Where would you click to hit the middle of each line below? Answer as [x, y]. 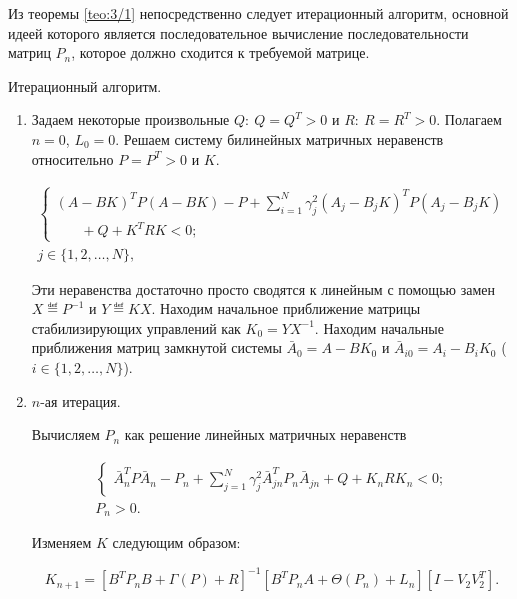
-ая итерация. [80, 400]
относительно [72, 158]
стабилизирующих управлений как [136, 327]
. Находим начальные [379, 327]
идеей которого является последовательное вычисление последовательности [238, 32]
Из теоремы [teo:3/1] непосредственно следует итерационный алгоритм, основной [258, 13]
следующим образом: [176, 542]
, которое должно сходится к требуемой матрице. [220, 52]
